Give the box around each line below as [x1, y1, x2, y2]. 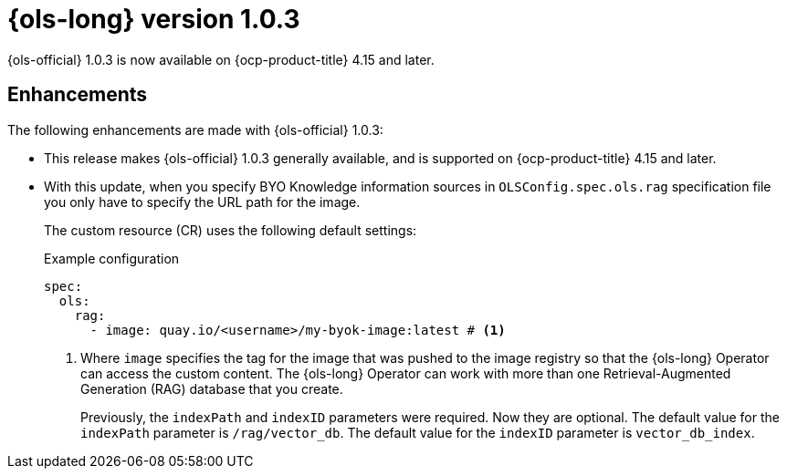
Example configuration [44, 250, 180, 266]
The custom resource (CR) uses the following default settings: [44, 222, 417, 238]
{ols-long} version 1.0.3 [7, 4, 300, 35]
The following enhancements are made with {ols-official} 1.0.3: [7, 121, 383, 138]
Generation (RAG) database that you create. [80, 380, 343, 397]
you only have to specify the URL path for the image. [44, 193, 361, 210]
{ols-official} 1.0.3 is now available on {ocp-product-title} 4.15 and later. [7, 51, 435, 67]
